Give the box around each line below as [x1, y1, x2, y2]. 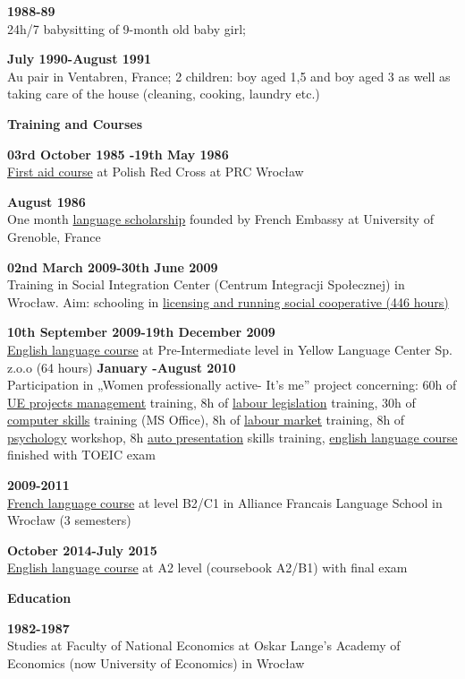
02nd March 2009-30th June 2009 [7, 257, 218, 276]
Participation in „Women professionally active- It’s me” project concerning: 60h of [7, 375, 457, 394]
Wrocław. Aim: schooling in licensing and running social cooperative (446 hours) [7, 292, 449, 311]
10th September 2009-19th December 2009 [7, 322, 275, 341]
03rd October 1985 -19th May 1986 [7, 144, 229, 163]
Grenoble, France [7, 227, 101, 245]
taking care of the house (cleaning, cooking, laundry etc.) [7, 84, 320, 103]
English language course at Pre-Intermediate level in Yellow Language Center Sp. [7, 339, 452, 358]
